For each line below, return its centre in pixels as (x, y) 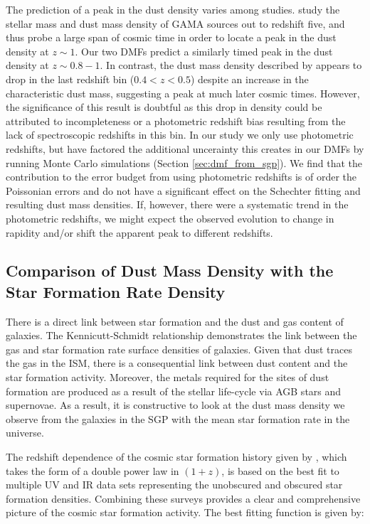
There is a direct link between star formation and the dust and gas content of (175, 321)
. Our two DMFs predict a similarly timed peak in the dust (204, 51)
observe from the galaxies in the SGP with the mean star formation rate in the (178, 418)
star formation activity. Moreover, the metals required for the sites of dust (168, 377)
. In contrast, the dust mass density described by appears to (231, 65)
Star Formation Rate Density (116, 291)
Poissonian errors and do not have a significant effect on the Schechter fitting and (183, 190)
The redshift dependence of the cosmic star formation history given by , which (176, 457)
